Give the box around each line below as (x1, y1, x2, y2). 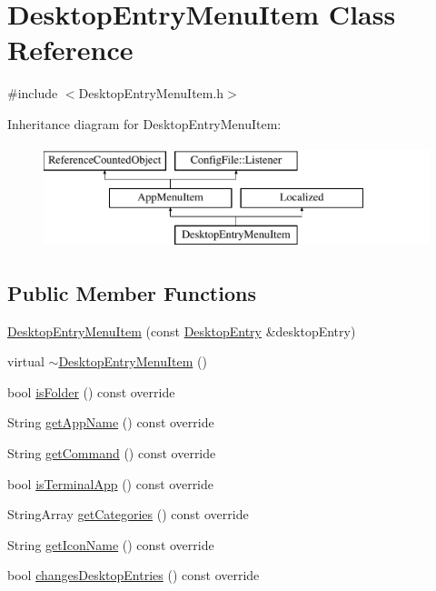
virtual (7, 352, 45, 371)
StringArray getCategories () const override (7, 505, 249, 524)
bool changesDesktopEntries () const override (7, 566, 260, 585)
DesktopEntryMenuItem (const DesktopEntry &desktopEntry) (7, 321, 356, 340)
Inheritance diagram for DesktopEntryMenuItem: (7, 114, 282, 133)
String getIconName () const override (7, 535, 214, 554)
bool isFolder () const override (7, 382, 175, 401)
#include (7, 84, 58, 103)
